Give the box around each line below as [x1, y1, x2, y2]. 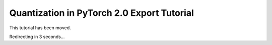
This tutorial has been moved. [9, 25, 72, 31]
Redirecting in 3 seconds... [9, 34, 65, 40]
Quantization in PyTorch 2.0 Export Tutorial [9, 7, 194, 18]
